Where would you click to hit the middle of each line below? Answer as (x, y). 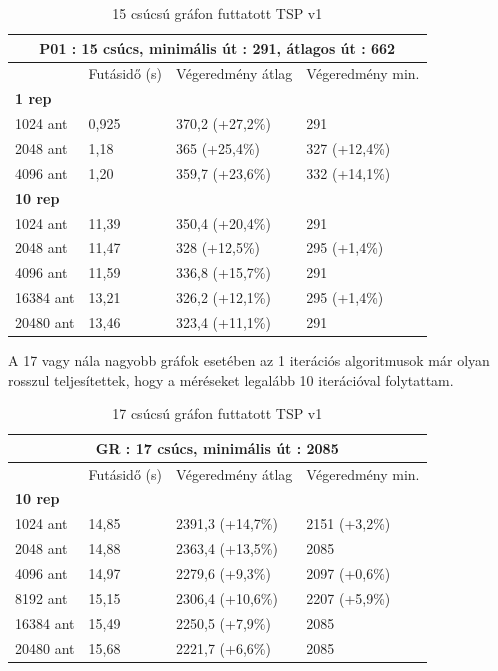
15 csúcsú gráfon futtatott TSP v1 (217, 13)
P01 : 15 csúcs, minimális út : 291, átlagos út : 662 (217, 47)
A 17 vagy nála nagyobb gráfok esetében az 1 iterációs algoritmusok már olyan (249, 359)
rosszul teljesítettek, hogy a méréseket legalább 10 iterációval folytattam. (231, 379)
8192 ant (41, 597)
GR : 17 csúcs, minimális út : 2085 (217, 447)
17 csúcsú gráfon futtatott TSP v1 (217, 413)
